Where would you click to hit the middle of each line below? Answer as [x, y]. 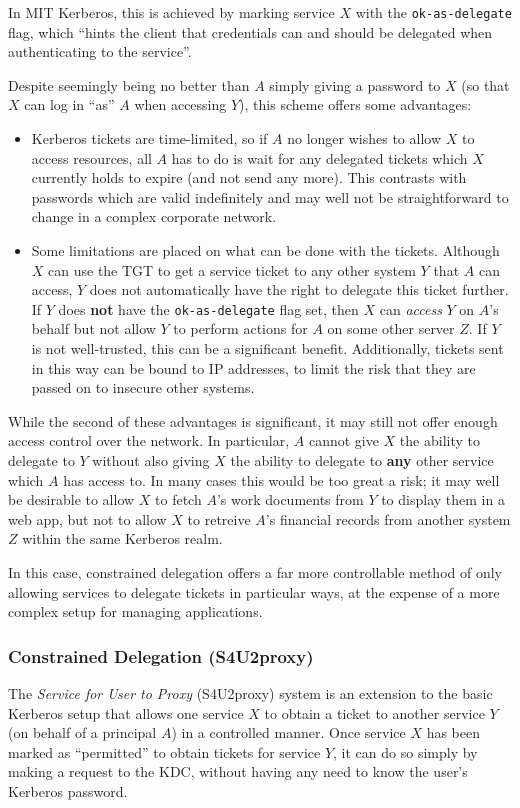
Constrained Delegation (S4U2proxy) [161, 655]
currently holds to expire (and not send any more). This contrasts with [249, 177]
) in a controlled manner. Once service [288, 732]
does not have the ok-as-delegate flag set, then [208, 308]
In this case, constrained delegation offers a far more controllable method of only [255, 571]
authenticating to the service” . [100, 51]
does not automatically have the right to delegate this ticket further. [299, 289]
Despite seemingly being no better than [129, 84]
